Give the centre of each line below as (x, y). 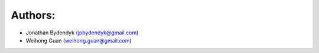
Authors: (33, 15)
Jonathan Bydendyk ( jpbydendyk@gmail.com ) (82, 33)
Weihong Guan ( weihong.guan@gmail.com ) (79, 40)
